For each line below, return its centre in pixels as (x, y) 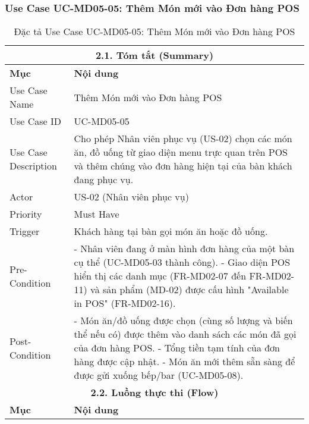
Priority (26, 214)
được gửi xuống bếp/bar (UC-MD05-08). (159, 375)
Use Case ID (36, 121)
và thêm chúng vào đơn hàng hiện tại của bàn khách (183, 166)
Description (33, 166)
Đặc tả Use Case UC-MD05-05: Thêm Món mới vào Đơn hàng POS (154, 32)
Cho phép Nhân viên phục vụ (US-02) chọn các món (183, 139)
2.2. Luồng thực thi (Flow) (154, 392)
